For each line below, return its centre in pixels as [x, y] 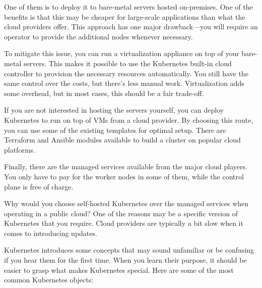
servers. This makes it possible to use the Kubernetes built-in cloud [127, 63]
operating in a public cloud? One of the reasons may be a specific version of [121, 213]
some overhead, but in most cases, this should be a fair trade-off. [104, 93]
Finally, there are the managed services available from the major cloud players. [126, 166]
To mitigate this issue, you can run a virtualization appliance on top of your [122, 53]
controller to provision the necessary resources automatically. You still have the [126, 73]
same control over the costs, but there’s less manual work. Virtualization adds [124, 83]
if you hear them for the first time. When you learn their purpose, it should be [125, 260]
